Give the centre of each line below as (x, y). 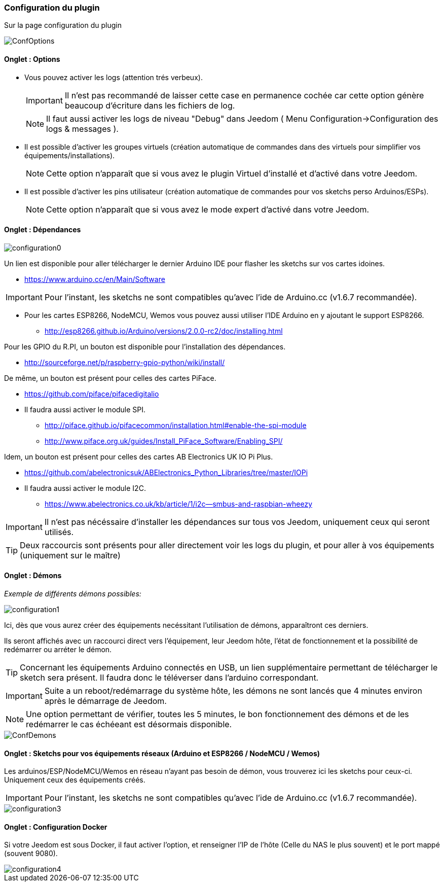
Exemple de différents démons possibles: (73, 594)
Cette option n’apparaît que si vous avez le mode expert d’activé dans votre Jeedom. (208, 209)
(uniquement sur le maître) (70, 555)
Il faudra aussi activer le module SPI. (85, 409)
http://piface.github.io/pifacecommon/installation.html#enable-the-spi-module (176, 425)
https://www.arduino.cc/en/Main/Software (95, 279)
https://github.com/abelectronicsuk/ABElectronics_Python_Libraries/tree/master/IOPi (166, 472)
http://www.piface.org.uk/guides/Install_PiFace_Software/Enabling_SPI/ (164, 441)
